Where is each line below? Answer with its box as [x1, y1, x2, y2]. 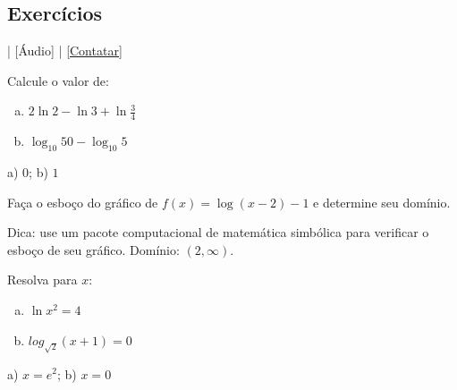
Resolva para [7, 270, 78, 289]
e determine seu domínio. [313, 192, 451, 211]
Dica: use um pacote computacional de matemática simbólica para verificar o [7, 223, 429, 242]
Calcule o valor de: [7, 71, 109, 89]
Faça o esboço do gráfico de [7, 192, 158, 211]
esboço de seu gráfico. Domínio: [7, 240, 180, 259]
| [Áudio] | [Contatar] [7, 41, 123, 60]
